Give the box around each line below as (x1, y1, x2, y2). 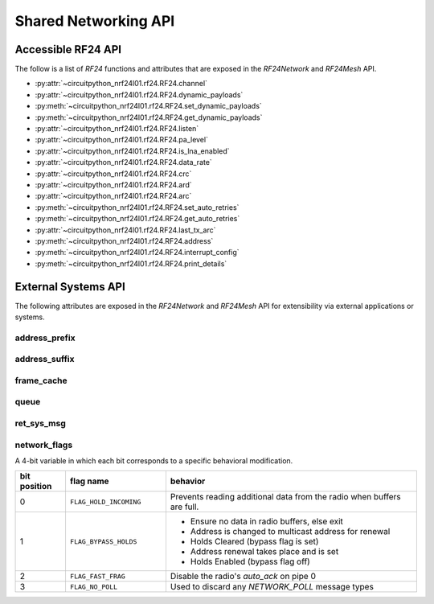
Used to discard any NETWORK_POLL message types (170, 581, 374, 593)
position (19, 481, 52, 492)
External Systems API (14, 280, 126, 294)
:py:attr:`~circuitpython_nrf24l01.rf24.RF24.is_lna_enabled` (35, 146, 230, 156)
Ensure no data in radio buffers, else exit (190, 516, 343, 527)
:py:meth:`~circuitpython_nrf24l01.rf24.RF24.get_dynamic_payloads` (35, 113, 263, 122)
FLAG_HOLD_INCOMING (69, 497, 141, 506)
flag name (69, 475, 109, 487)
